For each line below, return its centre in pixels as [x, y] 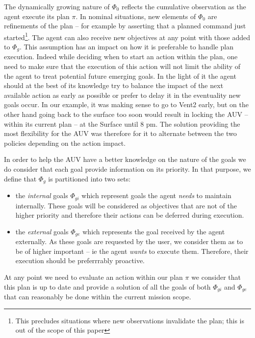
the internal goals [42, 195]
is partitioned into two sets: [89, 178]
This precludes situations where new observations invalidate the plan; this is [130, 320]
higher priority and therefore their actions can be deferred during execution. [130, 215]
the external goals [42, 231]
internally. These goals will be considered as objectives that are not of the [126, 205]
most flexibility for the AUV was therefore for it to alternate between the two [120, 133]
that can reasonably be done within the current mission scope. [98, 296]
